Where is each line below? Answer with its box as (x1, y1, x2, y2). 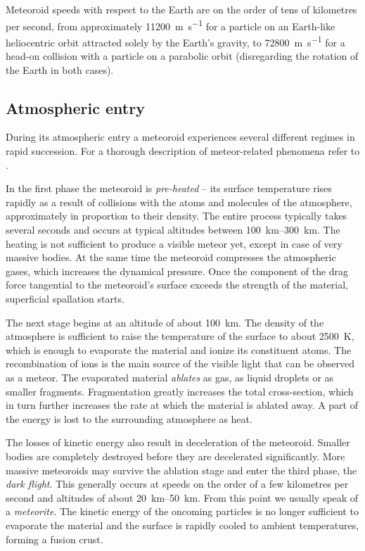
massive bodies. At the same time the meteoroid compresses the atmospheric (6, 250, 336, 265)
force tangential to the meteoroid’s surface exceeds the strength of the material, (6, 277, 348, 292)
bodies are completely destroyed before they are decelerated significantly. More (6, 448, 345, 463)
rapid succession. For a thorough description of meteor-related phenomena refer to (6, 144, 360, 158)
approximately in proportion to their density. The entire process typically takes (6, 208, 347, 223)
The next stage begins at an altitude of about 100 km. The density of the (6, 315, 324, 329)
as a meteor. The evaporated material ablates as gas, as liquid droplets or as (6, 369, 334, 384)
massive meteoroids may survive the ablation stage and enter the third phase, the (6, 462, 357, 477)
